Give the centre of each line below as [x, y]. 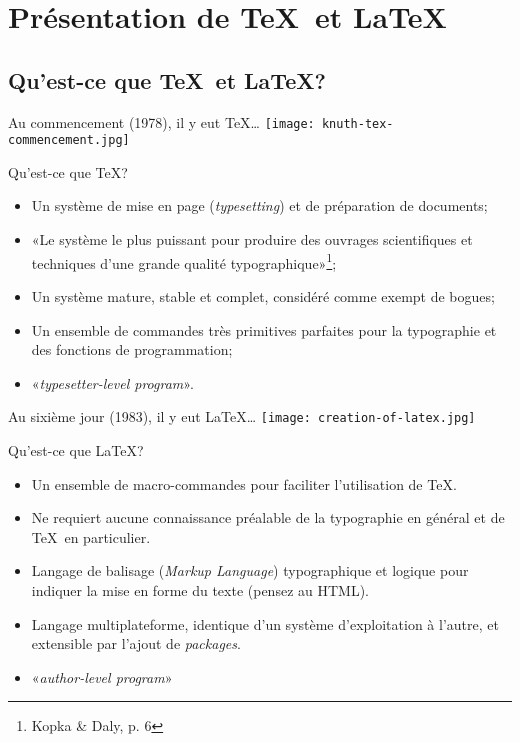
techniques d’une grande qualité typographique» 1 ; [184, 261]
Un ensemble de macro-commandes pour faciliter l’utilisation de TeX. [244, 483]
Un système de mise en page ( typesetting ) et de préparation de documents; [259, 205]
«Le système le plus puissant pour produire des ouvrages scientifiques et [252, 239]
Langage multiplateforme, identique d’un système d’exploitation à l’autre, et [265, 623]
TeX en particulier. [91, 536]
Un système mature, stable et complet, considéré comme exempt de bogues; [263, 295]
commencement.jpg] [69, 140]
